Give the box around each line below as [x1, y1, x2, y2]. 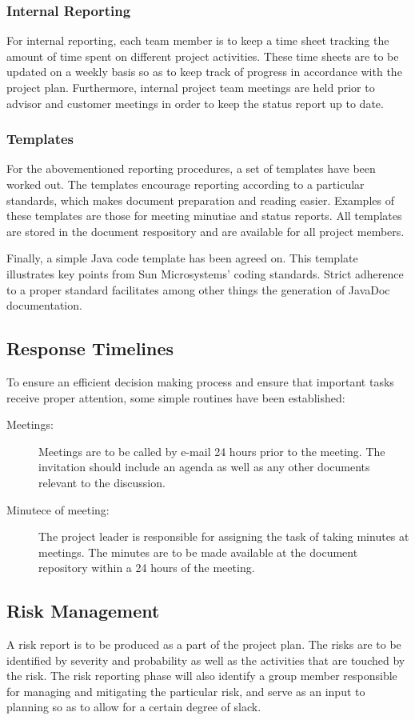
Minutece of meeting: [6, 501, 110, 518]
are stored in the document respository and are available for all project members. [6, 222, 405, 239]
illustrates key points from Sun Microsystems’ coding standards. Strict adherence [6, 265, 404, 282]
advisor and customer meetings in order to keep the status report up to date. [6, 94, 384, 111]
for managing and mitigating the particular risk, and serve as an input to [6, 682, 365, 699]
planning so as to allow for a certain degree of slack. [6, 698, 261, 715]
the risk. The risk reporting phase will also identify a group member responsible [6, 667, 397, 684]
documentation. [6, 297, 82, 314]
